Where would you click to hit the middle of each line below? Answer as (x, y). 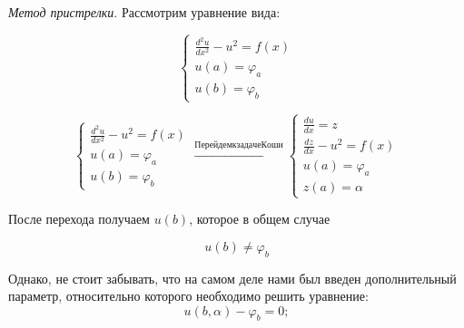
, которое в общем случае (260, 219)
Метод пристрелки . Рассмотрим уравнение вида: (144, 12)
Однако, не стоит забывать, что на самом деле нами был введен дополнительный (232, 278)
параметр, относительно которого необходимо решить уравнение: (188, 296)
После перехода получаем (79, 219)
